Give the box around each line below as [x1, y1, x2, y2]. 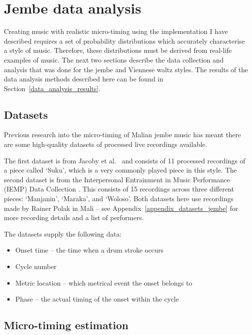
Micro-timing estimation [4, 318, 128, 333]
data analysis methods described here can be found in [4, 74, 164, 84]
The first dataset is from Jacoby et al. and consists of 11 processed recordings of [4, 155, 246, 165]
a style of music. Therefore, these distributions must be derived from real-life [4, 45, 232, 55]
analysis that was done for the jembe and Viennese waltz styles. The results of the [4, 64, 248, 74]
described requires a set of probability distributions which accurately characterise [4, 35, 245, 46]
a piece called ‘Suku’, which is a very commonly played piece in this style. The [4, 165, 237, 175]
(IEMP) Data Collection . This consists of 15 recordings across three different [4, 184, 234, 194]
